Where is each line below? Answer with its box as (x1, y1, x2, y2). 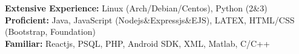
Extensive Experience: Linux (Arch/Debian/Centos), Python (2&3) (5, 2, 268, 14)
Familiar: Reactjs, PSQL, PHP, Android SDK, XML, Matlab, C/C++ (5, 37, 271, 49)
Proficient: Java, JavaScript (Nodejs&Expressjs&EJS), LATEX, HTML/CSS (5, 13, 295, 26)
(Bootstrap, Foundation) (5, 25, 96, 38)
